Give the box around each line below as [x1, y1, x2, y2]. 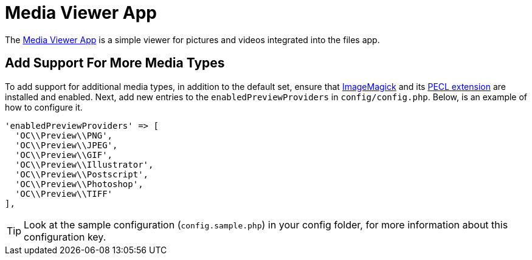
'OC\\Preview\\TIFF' [15, 188, 113, 199]
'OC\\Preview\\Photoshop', [15, 179, 143, 189]
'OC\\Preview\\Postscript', [15, 169, 149, 179]
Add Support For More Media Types [5, 55, 225, 71]
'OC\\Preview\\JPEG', [15, 140, 118, 150]
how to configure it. [5, 101, 83, 112]
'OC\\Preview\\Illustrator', [15, 159, 154, 169]
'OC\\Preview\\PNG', [15, 130, 113, 140]
